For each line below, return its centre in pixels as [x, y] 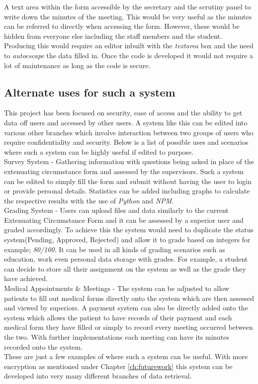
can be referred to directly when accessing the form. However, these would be [122, 26]
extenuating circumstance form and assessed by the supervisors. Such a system [124, 171]
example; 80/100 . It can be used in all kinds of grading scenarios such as [115, 249]
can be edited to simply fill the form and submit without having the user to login [128, 181]
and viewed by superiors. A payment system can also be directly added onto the [126, 308]
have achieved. [26, 278]
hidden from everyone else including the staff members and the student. [113, 36]
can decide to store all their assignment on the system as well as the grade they [125, 268]
